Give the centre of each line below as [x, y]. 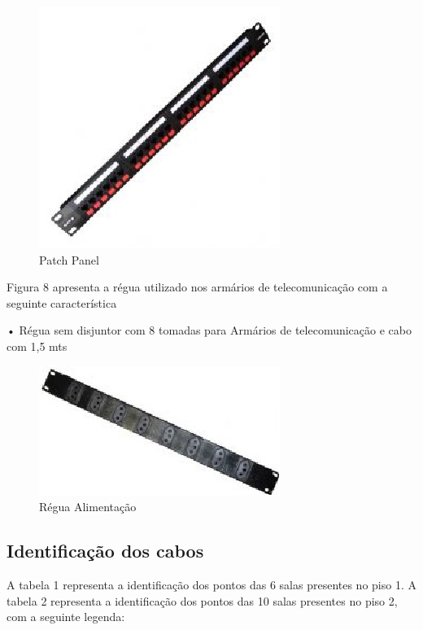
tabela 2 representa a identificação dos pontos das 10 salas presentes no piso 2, [202, 600]
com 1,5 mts [37, 346]
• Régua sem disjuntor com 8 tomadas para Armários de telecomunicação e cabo [209, 330]
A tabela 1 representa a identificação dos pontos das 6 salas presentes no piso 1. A [211, 584]
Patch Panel [69, 259]
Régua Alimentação [88, 507]
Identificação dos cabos [105, 551]
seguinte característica [62, 302]
